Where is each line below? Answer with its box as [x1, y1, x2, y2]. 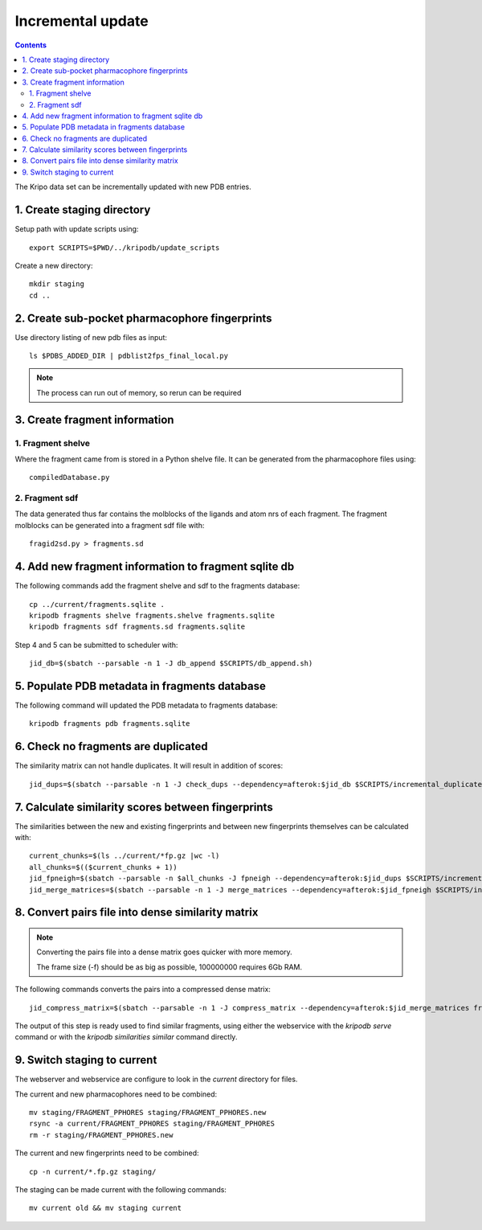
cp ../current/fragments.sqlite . [29, 600, 165, 609]
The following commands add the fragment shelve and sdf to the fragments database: [14, 581, 300, 591]
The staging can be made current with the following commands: [14, 1184, 227, 1194]
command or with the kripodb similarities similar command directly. [14, 1032, 238, 1042]
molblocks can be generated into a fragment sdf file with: [14, 520, 205, 530]
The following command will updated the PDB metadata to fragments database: [14, 700, 278, 711]
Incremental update [14, 12, 149, 30]
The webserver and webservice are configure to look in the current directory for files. [14, 1074, 298, 1084]
